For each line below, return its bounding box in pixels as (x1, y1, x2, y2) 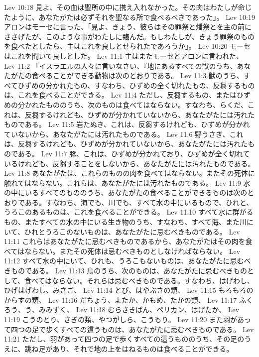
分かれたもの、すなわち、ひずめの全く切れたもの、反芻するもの (45, 80, 255, 90)
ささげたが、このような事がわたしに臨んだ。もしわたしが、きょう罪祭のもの (4, 31, 255, 41)
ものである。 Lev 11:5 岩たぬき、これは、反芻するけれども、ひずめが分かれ (4, 119, 250, 129)
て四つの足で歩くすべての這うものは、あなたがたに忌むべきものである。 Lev (4, 324, 254, 334)
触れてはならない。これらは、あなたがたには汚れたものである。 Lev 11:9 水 (4, 177, 251, 188)
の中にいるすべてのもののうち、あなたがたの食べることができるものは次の (4, 187, 248, 198)
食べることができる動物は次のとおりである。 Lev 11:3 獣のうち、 (31, 70, 244, 81)
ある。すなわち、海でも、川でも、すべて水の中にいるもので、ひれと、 (24, 197, 254, 207)
